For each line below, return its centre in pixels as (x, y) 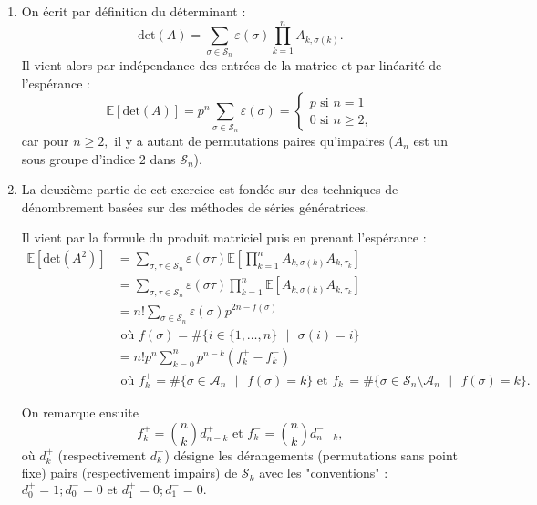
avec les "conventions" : (324, 473)
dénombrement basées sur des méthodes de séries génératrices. (195, 206)
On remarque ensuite (80, 412)
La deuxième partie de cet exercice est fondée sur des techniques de (210, 189)
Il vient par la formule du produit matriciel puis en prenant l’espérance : (224, 237)
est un (430, 141)
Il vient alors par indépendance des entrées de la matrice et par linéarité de (232, 65)
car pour (45, 141)
